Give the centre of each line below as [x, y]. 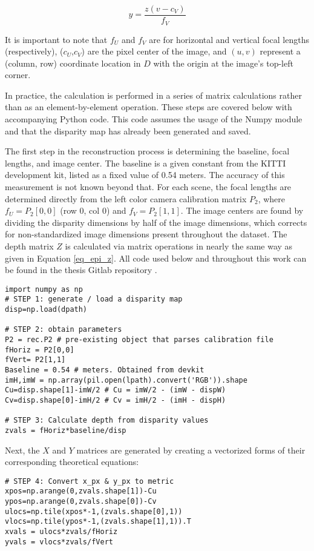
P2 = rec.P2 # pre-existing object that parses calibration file [139, 340]
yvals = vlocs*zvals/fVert [59, 542]
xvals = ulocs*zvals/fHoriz [61, 532]
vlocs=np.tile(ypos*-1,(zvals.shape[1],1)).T [98, 522]
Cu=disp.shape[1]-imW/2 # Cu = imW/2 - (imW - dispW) [116, 390]
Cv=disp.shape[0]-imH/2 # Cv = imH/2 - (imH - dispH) [116, 401]
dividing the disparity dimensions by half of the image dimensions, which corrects [156, 222]
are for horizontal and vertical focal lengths [229, 39]
